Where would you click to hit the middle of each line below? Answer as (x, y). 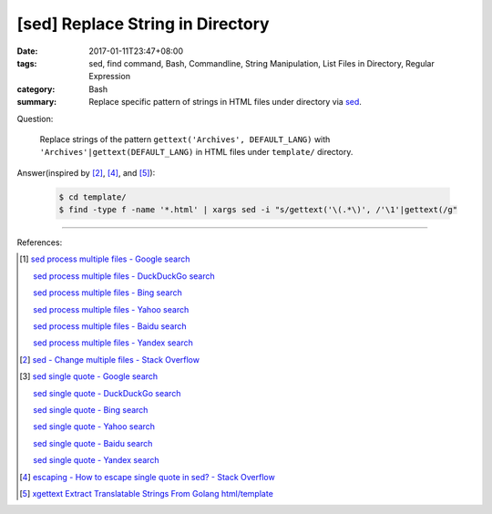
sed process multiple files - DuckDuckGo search (124, 276)
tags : (27, 63)
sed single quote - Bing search (91, 409)
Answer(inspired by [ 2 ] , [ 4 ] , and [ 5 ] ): (86, 172)
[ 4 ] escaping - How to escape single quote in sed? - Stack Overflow (147, 477)
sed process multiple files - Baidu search (110, 326)
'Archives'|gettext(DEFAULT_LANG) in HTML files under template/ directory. (196, 152)
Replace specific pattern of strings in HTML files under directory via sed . (225, 102)
